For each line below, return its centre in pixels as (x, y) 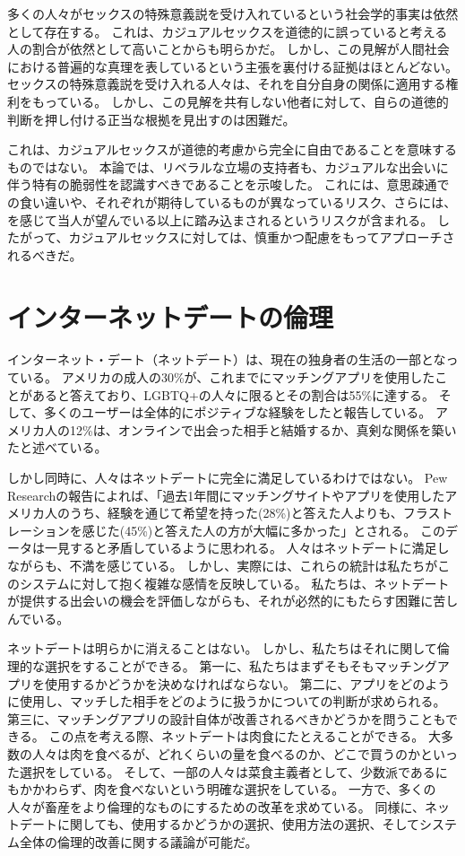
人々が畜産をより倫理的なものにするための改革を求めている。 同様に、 (216, 806)
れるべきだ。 (45, 254)
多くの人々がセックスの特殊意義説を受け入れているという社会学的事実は (220, 13)
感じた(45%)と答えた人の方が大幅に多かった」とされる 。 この (263, 530)
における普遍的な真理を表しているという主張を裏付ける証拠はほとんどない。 (232, 66)
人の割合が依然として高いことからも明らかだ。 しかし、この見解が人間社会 (228, 49)
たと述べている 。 (57, 447)
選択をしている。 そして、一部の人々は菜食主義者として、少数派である (227, 771)
